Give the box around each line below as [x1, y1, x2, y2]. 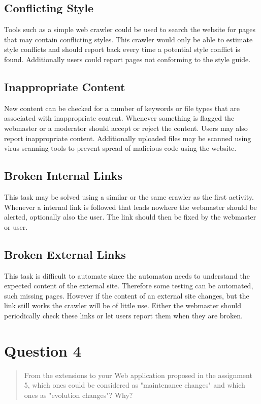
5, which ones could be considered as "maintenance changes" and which [24, 380, 245, 390]
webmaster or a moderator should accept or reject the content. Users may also [4, 122, 248, 133]
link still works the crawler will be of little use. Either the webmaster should [4, 300, 242, 311]
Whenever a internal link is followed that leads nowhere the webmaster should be [4, 201, 257, 212]
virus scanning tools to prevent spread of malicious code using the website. [4, 143, 237, 153]
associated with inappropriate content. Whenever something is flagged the [4, 113, 235, 123]
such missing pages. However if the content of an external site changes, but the [4, 290, 249, 301]
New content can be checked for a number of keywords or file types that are [4, 102, 240, 113]
